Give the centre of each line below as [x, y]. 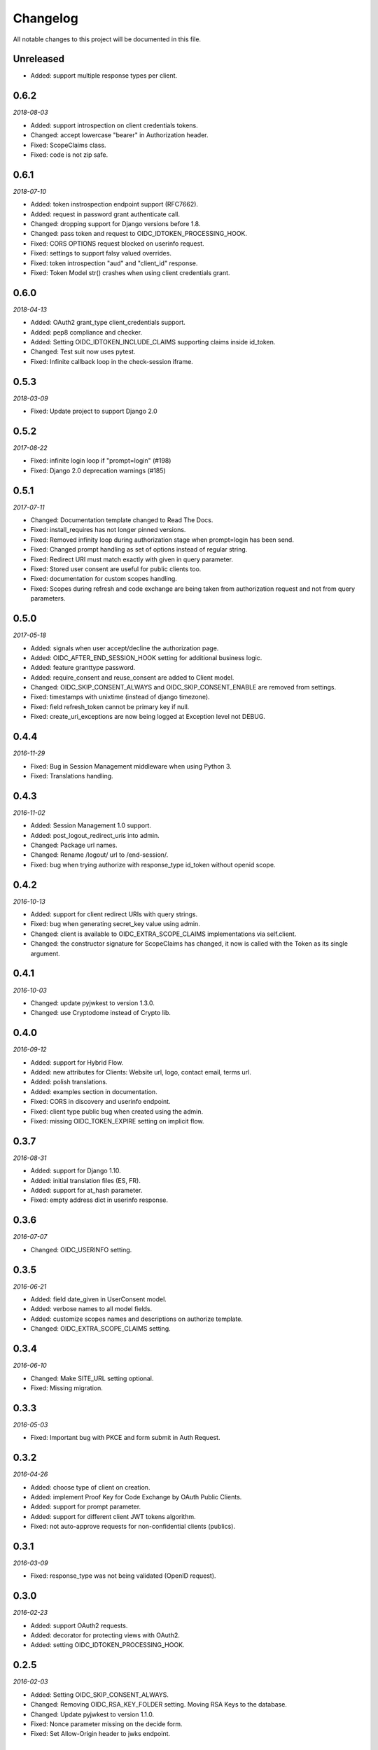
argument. [45, 953]
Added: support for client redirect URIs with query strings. [114, 914]
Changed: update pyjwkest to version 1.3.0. [93, 1003]
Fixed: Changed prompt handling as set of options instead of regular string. [139, 549]
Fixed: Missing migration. [66, 1388]
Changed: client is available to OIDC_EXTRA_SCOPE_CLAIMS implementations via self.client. [163, 934]
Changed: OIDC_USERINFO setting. [81, 1249]
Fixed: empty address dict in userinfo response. [99, 1200]
